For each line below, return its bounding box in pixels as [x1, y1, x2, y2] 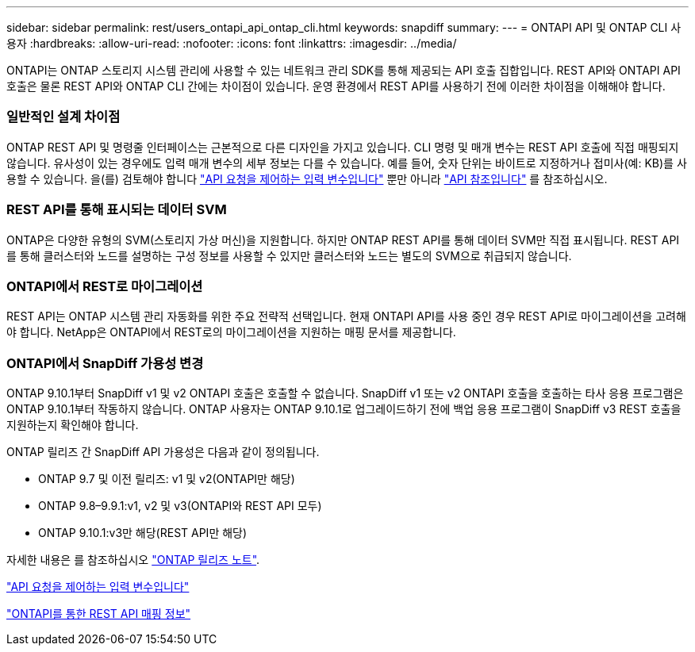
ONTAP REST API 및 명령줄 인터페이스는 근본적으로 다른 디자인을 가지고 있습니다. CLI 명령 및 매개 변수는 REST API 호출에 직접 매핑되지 [6, 140, 679, 154]
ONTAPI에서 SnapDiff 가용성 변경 [6, 355, 204, 371]
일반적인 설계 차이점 [6, 109, 121, 125]
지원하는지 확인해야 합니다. [6, 418, 139, 431]
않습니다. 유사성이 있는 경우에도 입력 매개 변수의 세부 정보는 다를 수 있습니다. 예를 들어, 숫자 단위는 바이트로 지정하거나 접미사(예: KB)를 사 [6, 155, 687, 170]
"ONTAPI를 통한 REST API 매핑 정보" [6, 607, 191, 620]
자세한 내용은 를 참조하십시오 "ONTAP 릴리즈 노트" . [6, 553, 260, 566]
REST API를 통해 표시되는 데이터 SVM [6, 201, 227, 218]
